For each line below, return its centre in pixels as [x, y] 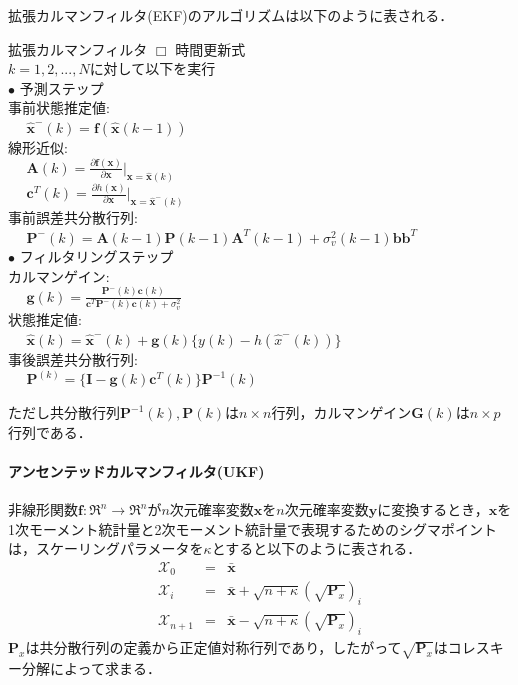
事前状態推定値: [59, 107]
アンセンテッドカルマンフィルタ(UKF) [136, 470]
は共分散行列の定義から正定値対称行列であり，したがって [213, 646]
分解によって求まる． [91, 667]
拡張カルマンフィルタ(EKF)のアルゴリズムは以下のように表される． [231, 15]
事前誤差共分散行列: [73, 217]
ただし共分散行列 [64, 412]
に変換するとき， [433, 509]
